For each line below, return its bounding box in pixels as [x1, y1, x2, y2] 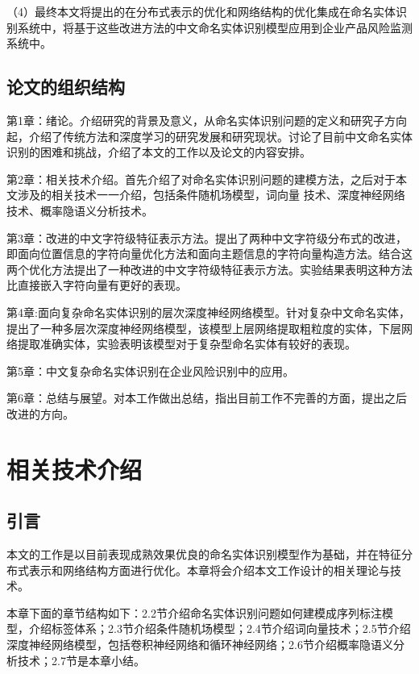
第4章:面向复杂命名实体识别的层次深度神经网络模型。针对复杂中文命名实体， [6, 303, 410, 320]
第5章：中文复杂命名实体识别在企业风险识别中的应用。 [6, 362, 294, 379]
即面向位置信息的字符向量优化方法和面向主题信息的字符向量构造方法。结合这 [6, 245, 413, 262]
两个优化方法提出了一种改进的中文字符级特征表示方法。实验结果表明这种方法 [6, 260, 413, 277]
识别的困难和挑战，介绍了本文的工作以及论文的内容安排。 [6, 144, 311, 160]
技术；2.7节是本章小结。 [17, 651, 145, 668]
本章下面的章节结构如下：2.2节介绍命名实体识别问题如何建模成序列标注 [6, 604, 382, 621]
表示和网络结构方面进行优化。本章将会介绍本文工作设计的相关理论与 [28, 561, 390, 578]
